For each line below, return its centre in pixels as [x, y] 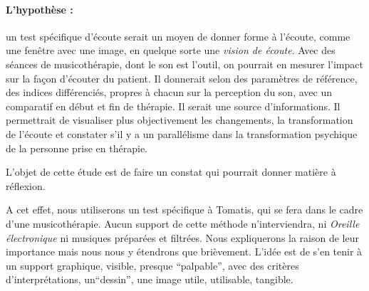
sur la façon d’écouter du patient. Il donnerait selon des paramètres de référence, [182, 78]
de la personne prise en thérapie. [77, 148]
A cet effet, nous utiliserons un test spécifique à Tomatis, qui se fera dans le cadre [184, 210]
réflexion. [26, 185]
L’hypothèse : [40, 9]
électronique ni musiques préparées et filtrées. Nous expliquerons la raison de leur [183, 237]
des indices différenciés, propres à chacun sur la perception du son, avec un [169, 92]
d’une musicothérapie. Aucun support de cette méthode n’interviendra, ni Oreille [183, 223]
